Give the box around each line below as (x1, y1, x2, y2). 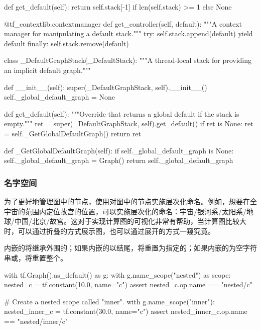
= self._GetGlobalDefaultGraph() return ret (4, 128, 141, 138)
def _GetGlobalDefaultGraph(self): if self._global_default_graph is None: (4, 145, 234, 155)
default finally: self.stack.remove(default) (4, 38, 129, 48)
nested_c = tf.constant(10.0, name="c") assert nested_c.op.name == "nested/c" (4, 279, 253, 290)
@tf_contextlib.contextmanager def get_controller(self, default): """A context (4, 18, 242, 29)
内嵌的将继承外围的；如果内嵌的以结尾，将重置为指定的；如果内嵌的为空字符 (4, 242, 257, 253)
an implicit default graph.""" (4, 64, 91, 75)
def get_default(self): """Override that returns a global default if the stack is (4, 108, 239, 119)
